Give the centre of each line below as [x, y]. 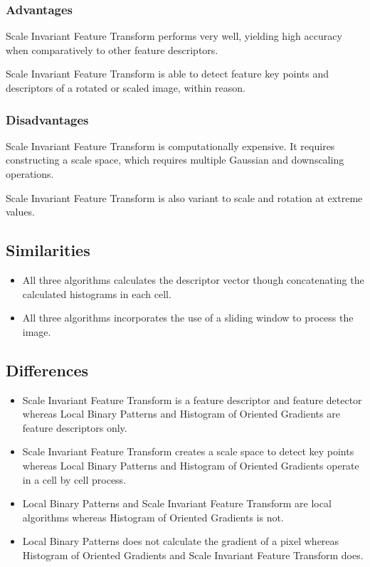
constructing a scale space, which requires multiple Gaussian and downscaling [175, 160]
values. [20, 212]
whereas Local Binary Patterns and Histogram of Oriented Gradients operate [191, 465]
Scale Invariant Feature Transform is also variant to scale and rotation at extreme [184, 197]
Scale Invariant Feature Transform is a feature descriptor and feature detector [192, 399]
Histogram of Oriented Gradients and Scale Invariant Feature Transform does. [193, 555]
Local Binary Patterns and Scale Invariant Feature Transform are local [177, 503]
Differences [47, 370]
